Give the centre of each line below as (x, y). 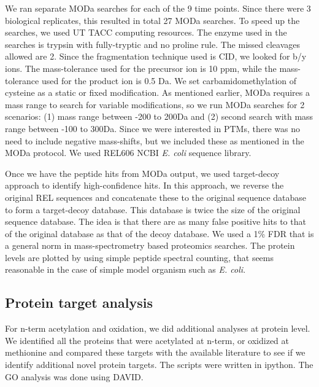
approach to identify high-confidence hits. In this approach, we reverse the (144, 185)
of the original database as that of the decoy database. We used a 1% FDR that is (159, 233)
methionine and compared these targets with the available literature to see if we (155, 352)
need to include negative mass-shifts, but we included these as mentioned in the (155, 140)
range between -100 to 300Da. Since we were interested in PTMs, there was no (152, 128)
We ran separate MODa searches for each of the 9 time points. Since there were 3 (158, 8)
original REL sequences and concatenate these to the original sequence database (156, 197)
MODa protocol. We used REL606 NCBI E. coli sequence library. (128, 153)
